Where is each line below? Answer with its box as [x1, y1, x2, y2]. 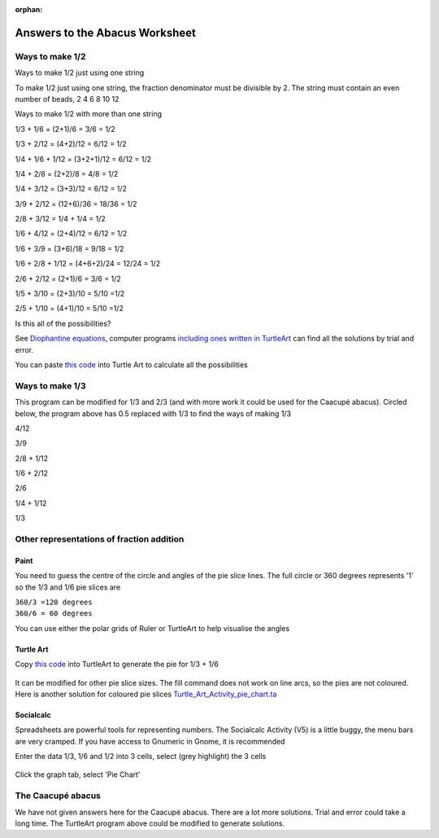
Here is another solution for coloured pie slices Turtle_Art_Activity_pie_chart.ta [15, 689, 277, 699]
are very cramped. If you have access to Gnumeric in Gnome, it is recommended [15, 736, 285, 746]
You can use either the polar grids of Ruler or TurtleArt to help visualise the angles [15, 623, 290, 633]
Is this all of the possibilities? [15, 318, 111, 328]
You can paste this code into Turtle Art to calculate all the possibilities [15, 359, 248, 370]
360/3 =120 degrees [15, 597, 93, 607]
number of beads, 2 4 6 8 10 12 [15, 94, 120, 103]
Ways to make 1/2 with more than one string [15, 109, 163, 119]
